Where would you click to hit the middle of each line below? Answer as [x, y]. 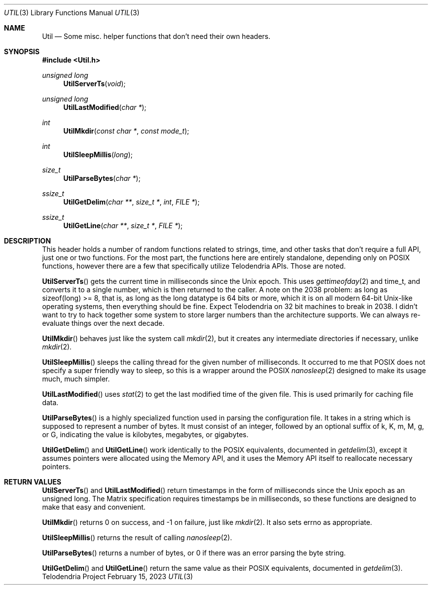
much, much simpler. [76, 379]
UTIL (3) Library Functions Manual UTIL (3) [72, 13]
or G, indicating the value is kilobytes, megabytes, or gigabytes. [145, 434]
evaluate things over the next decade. [103, 323]
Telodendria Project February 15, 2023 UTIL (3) [118, 576]
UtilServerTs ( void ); [94, 84]
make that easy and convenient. [94, 507]
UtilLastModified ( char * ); [105, 107]
